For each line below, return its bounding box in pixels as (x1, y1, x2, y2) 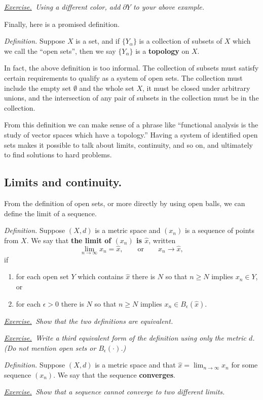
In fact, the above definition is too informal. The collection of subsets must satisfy (4, 62, 259, 73)
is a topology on (135, 45, 190, 56)
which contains (78, 271, 124, 282)
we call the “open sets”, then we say (4, 45, 116, 56)
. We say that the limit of (26, 235, 111, 245)
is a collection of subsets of (139, 36, 222, 46)
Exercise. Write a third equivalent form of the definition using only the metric (4, 332, 247, 343)
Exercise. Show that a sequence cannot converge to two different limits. (4, 386, 225, 397)
